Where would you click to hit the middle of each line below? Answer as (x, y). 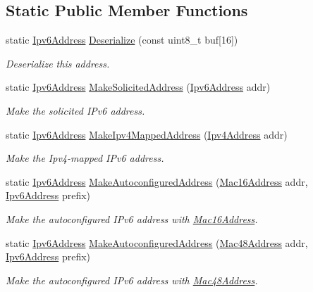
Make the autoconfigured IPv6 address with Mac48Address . (132, 280)
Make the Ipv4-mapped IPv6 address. (85, 158)
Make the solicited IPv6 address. (75, 110)
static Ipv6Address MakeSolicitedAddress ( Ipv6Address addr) (138, 87)
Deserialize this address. (58, 63)
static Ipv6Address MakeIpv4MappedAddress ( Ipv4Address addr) (147, 134)
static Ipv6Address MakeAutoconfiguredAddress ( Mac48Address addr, (157, 242)
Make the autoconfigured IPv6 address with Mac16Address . (132, 218)
